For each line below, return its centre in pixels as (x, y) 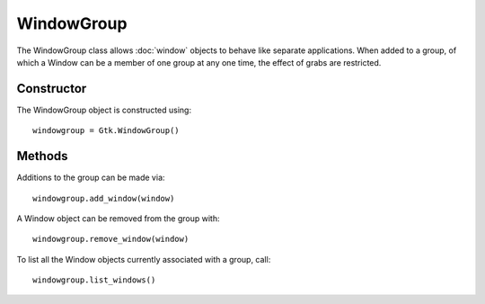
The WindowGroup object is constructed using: (104, 110)
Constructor (52, 89)
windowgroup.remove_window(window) (111, 239)
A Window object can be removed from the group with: (118, 218)
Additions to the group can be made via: (91, 178)
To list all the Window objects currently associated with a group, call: (144, 259)
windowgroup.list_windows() (94, 280)
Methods (42, 156)
